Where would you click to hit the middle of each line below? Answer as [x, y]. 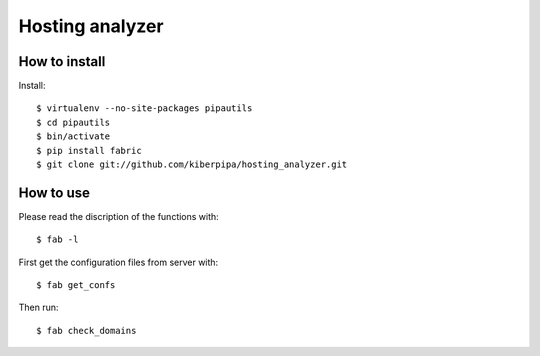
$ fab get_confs [76, 285]
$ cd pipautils [73, 122]
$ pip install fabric [89, 150]
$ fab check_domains [86, 330]
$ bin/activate [73, 136]
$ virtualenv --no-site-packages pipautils [144, 108]
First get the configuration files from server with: [118, 262]
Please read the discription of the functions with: [118, 216]
